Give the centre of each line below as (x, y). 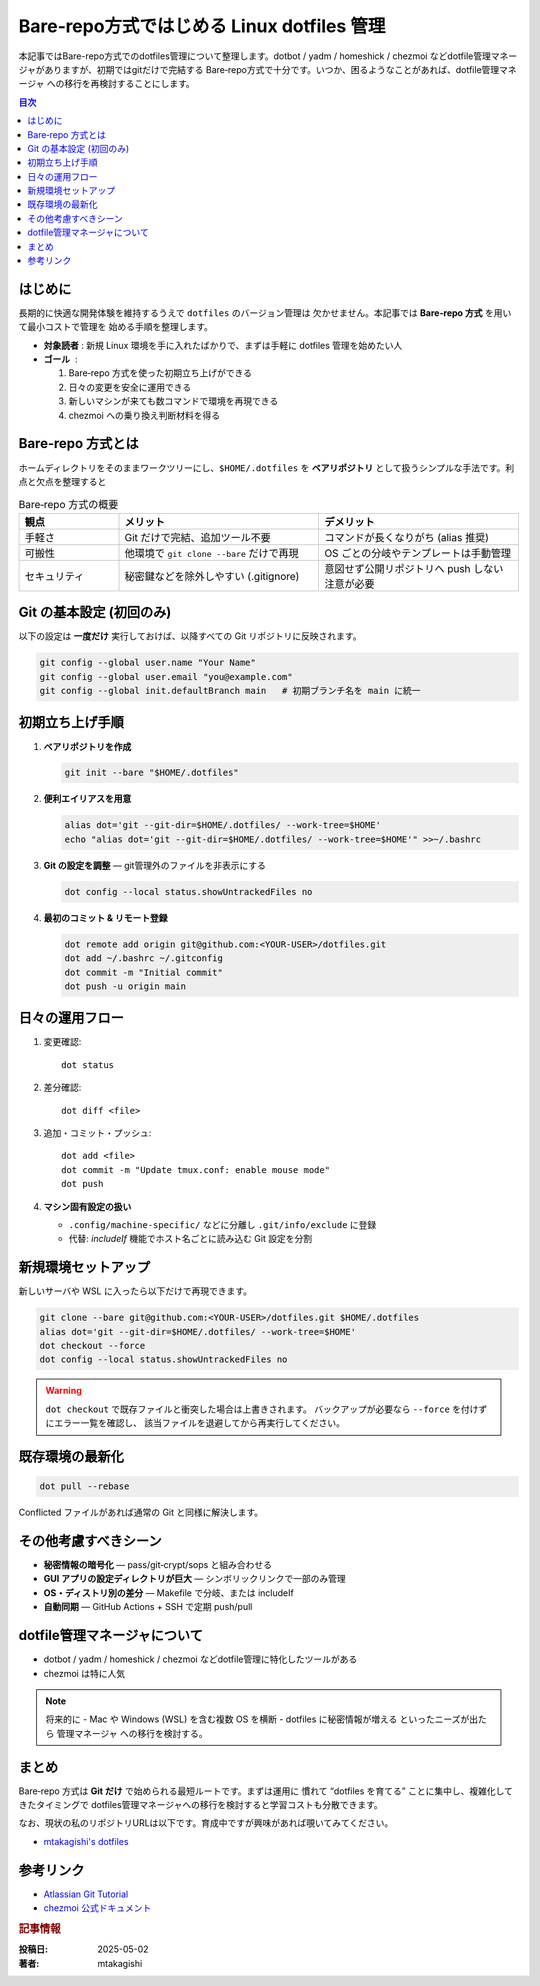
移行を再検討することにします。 (129, 84)
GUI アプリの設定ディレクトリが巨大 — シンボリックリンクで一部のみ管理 (194, 1579)
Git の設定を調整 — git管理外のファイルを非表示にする (155, 865)
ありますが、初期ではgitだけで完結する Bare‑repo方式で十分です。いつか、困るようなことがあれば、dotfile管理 (272, 69)
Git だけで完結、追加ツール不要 (198, 537)
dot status (88, 1064)
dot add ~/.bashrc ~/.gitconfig (144, 958)
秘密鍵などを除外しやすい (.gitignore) (212, 576)
